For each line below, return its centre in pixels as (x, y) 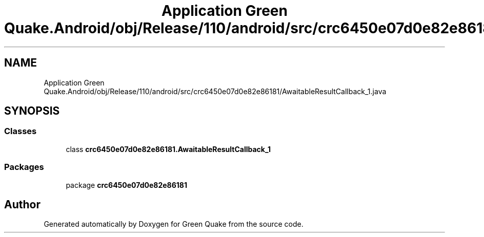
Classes (21, 131)
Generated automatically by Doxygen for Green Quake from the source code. (174, 224)
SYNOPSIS (32, 111)
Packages (24, 167)
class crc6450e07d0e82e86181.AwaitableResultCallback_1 (168, 149)
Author (22, 204)
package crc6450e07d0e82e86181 (126, 185)
